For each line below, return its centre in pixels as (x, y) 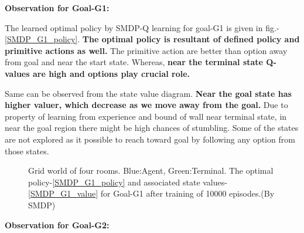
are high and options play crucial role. (111, 73)
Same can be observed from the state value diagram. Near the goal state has (148, 93)
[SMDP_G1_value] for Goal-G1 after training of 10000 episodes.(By (151, 193)
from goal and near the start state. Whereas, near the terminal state (134, 62)
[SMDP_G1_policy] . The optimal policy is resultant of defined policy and (152, 39)
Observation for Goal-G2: (57, 224)
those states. (27, 151)
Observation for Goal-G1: (57, 8)
